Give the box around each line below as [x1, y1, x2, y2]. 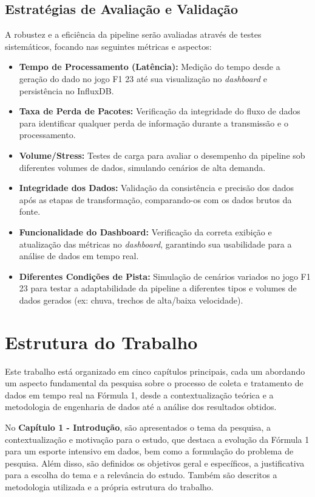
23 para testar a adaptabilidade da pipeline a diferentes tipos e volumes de [19, 282, 297, 294]
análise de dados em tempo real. [19, 249, 139, 262]
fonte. [19, 205, 41, 218]
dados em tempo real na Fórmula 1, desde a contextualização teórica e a [5, 388, 274, 401]
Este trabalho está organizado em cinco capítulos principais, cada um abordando [5, 364, 305, 377]
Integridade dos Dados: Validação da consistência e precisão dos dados [19, 181, 294, 194]
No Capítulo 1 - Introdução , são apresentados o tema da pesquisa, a [5, 420, 271, 433]
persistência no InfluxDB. [19, 84, 114, 97]
